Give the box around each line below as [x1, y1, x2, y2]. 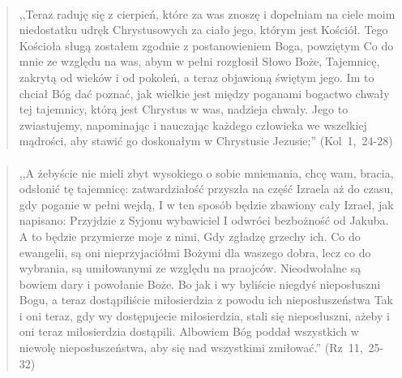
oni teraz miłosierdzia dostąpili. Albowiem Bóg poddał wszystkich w [19, 323, 359, 340]
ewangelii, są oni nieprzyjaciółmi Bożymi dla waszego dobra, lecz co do [19, 243, 371, 260]
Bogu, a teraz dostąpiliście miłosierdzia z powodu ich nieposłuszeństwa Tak [19, 291, 394, 308]
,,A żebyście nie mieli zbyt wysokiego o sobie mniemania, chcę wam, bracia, [19, 164, 394, 181]
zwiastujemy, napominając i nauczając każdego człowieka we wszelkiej [19, 116, 367, 133]
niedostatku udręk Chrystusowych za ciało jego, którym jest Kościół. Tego [19, 21, 388, 38]
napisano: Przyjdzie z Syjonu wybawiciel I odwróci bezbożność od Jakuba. [19, 212, 389, 229]
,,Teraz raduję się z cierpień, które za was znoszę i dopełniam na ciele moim [19, 5, 396, 22]
